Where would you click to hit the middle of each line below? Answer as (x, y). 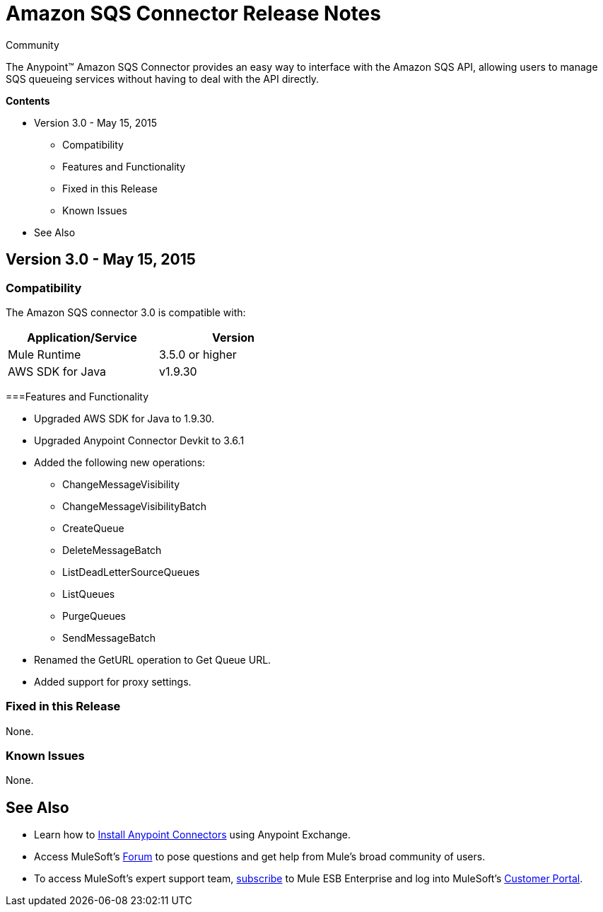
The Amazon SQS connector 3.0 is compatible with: (126, 312)
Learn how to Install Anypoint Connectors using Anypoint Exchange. (193, 835)
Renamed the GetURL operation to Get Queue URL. (153, 659)
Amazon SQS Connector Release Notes (193, 13)
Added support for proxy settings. (113, 681)
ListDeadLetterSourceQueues (131, 572)
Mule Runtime (45, 354)
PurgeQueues (94, 616)
